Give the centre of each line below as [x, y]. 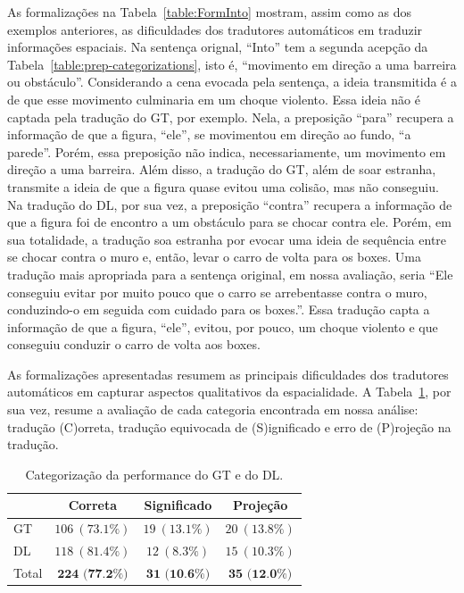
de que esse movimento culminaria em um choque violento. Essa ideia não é [214, 99]
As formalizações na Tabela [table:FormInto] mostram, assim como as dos [210, 12]
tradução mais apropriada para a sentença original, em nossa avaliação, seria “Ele [230, 274]
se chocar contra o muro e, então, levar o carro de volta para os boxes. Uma [214, 257]
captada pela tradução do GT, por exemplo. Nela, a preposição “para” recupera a [231, 117]
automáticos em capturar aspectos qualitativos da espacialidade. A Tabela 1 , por [229, 392]
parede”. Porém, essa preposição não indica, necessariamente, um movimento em [227, 151]
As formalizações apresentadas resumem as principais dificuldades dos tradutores [228, 374]
